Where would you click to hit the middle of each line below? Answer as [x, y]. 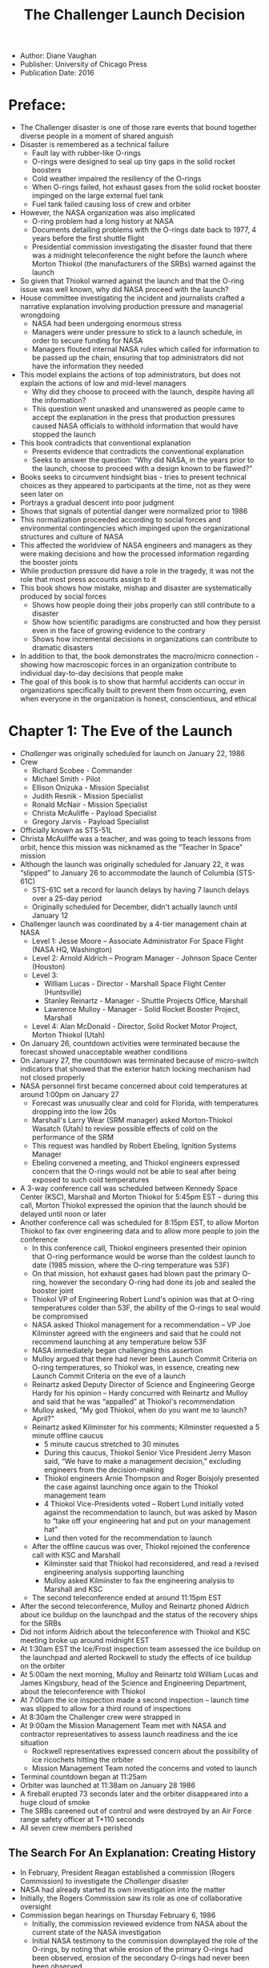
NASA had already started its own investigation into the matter [122, 1889]
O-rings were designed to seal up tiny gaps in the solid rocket [134, 161]
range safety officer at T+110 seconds [82, 1820]
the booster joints [49, 563]
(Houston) [48, 967]
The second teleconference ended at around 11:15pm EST [127, 1598]
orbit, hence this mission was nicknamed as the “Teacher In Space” [131, 848]
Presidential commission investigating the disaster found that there [142, 247]
